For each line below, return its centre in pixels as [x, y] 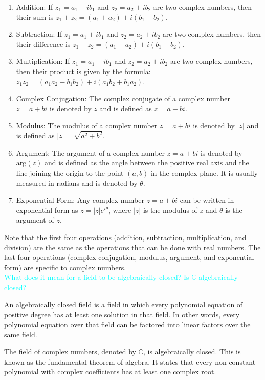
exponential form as [47, 210]
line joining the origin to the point [70, 173]
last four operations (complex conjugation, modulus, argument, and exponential [129, 257]
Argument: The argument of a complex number [91, 152]
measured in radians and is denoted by [77, 183]
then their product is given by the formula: [83, 71]
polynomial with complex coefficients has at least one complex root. [110, 372]
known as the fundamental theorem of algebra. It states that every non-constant [130, 361]
